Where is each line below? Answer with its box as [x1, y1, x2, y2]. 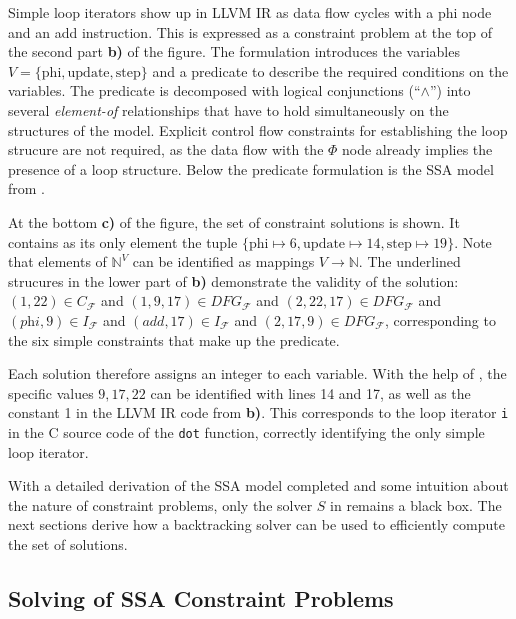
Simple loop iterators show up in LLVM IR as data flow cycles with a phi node [8, 2, 492, 22]
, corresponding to [384, 309, 496, 330]
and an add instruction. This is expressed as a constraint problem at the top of [8, 21, 493, 42]
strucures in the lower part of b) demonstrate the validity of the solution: [8, 270, 459, 291]
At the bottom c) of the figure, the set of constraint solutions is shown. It [8, 211, 460, 232]
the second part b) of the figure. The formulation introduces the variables [8, 41, 460, 62]
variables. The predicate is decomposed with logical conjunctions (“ [8, 80, 421, 101]
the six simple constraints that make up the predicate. [8, 329, 340, 350]
